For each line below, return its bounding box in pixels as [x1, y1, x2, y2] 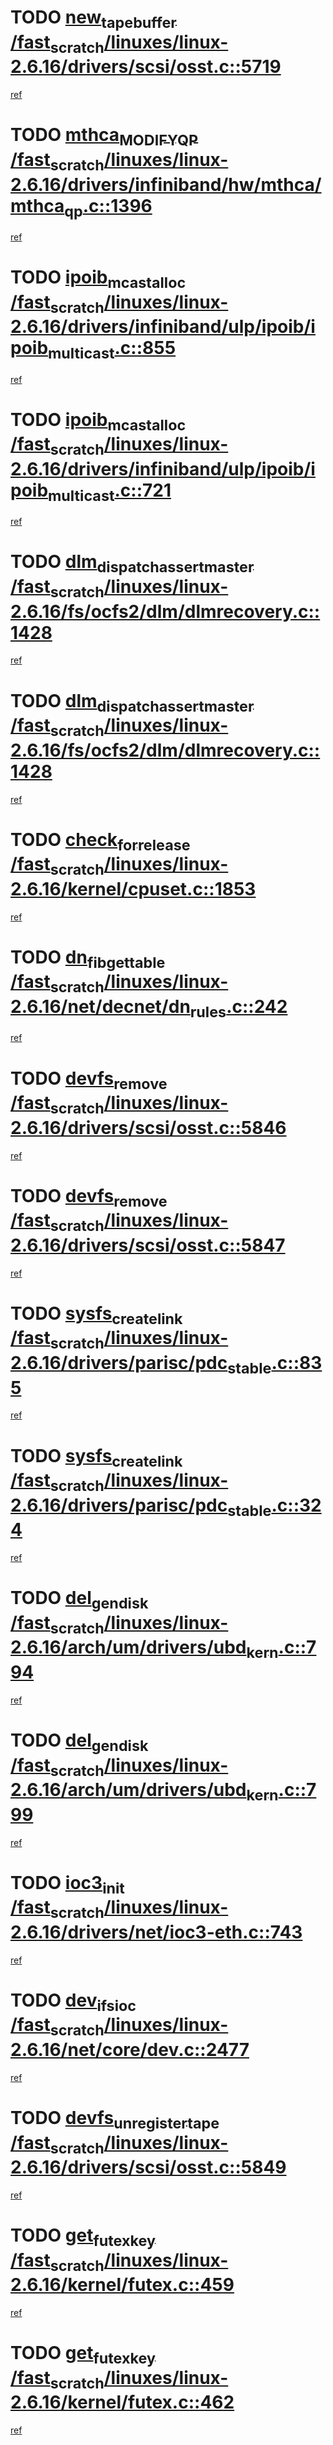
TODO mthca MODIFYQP [10, 124, 199, 150]
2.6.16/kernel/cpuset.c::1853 [10, 877, 257, 900]
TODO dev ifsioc [10, 1989, 137, 2015]
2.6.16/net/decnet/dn [10, 996, 191, 1018]
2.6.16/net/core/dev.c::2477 [10, 2039, 250, 2061]
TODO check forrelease [10, 828, 191, 855]
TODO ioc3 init [10, 1871, 125, 1898]
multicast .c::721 [48, 479, 172, 505]
